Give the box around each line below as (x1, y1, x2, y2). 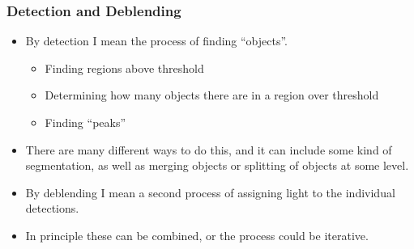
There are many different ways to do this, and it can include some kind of (25, 141, 392, 158)
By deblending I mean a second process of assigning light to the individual (25, 184, 395, 200)
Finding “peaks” (45, 114, 126, 130)
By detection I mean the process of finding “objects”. (25, 32, 288, 49)
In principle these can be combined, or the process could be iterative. (25, 226, 369, 243)
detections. (25, 200, 79, 217)
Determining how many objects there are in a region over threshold (45, 87, 379, 103)
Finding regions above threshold (45, 59, 204, 76)
